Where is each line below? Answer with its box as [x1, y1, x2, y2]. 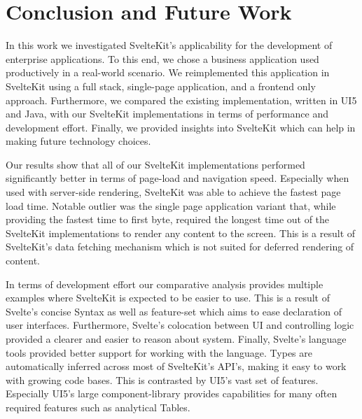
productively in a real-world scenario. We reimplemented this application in [6, 65, 330, 80]
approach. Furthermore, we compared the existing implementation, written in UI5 [6, 92, 357, 107]
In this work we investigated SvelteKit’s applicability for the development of [6, 38, 333, 52]
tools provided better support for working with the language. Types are [6, 345, 313, 360]
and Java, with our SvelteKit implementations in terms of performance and [6, 106, 328, 121]
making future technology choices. [6, 134, 151, 148]
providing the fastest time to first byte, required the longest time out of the [6, 212, 330, 227]
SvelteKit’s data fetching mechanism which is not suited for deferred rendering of [6, 239, 354, 254]
